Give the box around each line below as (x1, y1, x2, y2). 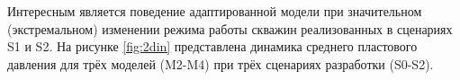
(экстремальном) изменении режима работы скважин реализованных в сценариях (7, 19, 453, 38)
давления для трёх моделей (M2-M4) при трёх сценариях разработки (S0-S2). (7, 54, 434, 73)
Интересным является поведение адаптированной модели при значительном (7, 2, 422, 20)
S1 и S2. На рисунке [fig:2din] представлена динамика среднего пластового (7, 37, 418, 56)
